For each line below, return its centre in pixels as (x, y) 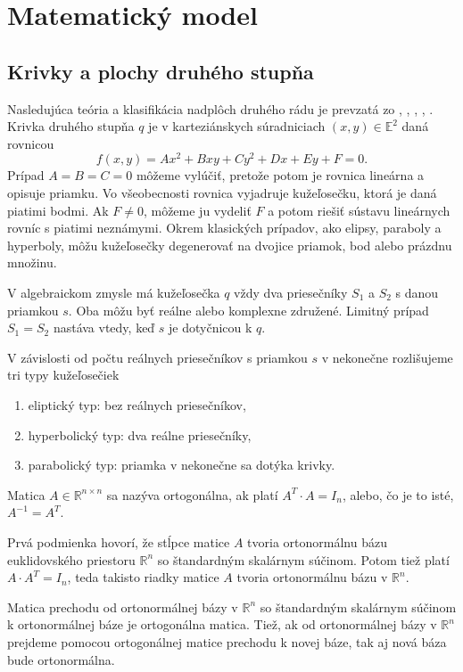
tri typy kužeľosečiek (63, 375)
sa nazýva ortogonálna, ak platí (192, 494)
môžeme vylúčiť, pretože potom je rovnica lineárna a (280, 175)
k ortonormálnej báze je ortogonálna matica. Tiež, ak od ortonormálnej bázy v (222, 624)
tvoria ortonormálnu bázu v (312, 577)
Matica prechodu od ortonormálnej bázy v (123, 606)
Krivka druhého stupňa (71, 126)
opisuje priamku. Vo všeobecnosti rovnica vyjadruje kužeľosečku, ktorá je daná (222, 193)
